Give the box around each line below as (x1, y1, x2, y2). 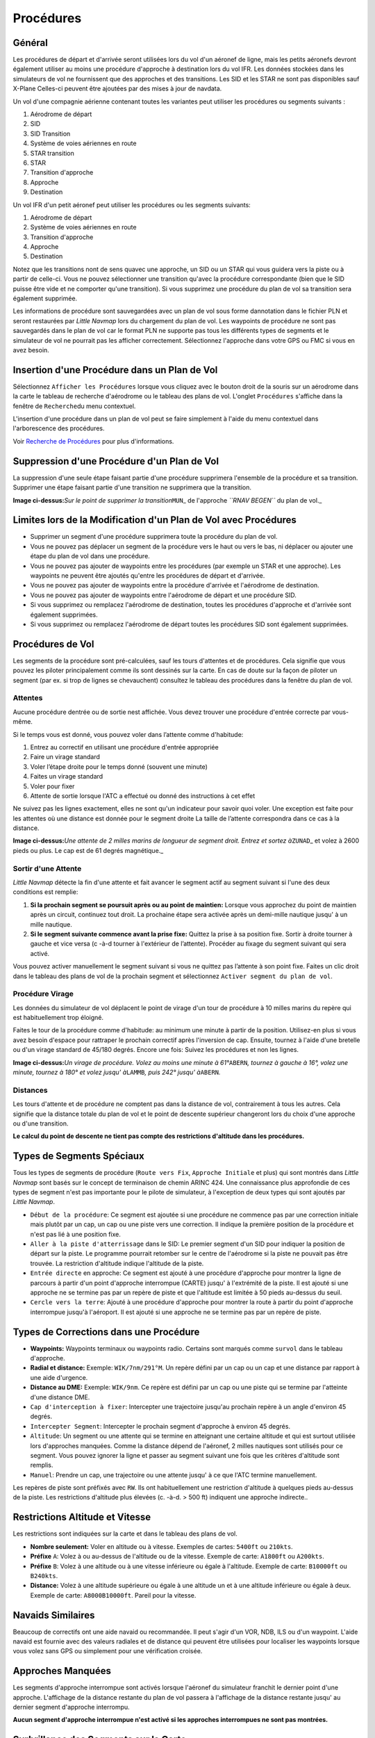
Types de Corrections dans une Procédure (12, 1326, 200, 1338)
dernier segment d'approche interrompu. (12, 1703, 130, 1712)
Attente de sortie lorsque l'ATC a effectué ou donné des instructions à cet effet (30, 791, 256, 799)
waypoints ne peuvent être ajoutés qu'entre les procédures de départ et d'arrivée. (30, 571, 265, 580)
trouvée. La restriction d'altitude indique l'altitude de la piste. (30, 1259, 204, 1267)
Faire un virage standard (30, 753, 101, 761)
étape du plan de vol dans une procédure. (30, 552, 151, 560)
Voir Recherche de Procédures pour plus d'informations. (12, 437, 174, 445)
